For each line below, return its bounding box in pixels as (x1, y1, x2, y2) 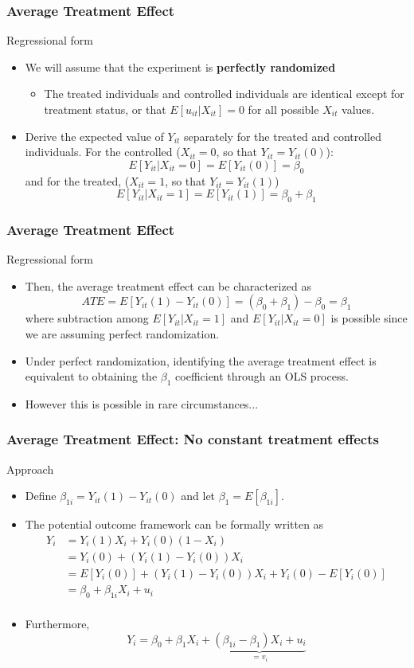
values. (342, 101, 375, 117)
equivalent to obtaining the (25, 368, 158, 385)
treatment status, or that (44, 101, 166, 117)
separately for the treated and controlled (184, 127, 382, 144)
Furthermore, (25, 615, 90, 631)
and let (181, 487, 216, 504)
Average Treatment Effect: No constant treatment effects (6, 429, 379, 449)
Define (25, 487, 57, 504)
